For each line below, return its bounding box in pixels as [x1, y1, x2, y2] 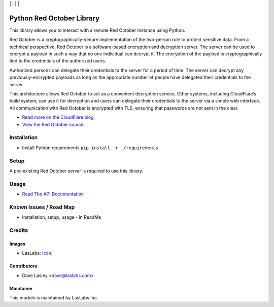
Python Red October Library [9, 14, 100, 22]
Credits [9, 226, 28, 233]
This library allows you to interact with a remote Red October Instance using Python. [9, 27, 185, 33]
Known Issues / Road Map [9, 203, 75, 211]
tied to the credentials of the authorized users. [9, 58, 107, 64]
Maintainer [9, 285, 33, 291]
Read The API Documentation [22, 191, 84, 197]
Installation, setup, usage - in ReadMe [22, 214, 101, 220]
